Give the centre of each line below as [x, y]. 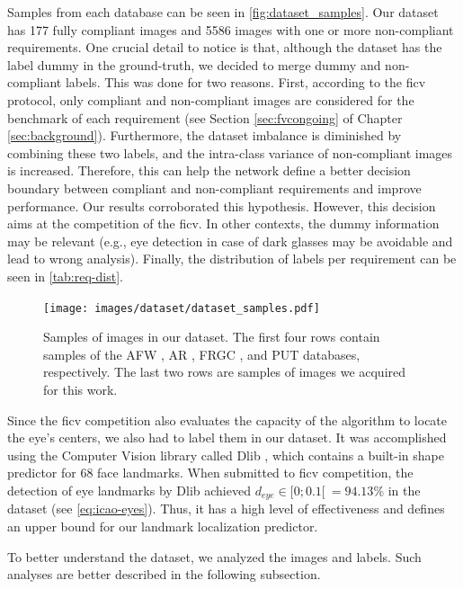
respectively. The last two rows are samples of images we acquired [225, 372]
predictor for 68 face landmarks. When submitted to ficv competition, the [210, 473]
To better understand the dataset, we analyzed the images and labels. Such [214, 556]
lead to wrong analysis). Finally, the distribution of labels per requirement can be [232, 259]
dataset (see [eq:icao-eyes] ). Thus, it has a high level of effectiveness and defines [226, 509]
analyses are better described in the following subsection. [164, 574]
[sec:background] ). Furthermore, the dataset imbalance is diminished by [205, 135]
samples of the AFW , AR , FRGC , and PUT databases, [202, 354]
